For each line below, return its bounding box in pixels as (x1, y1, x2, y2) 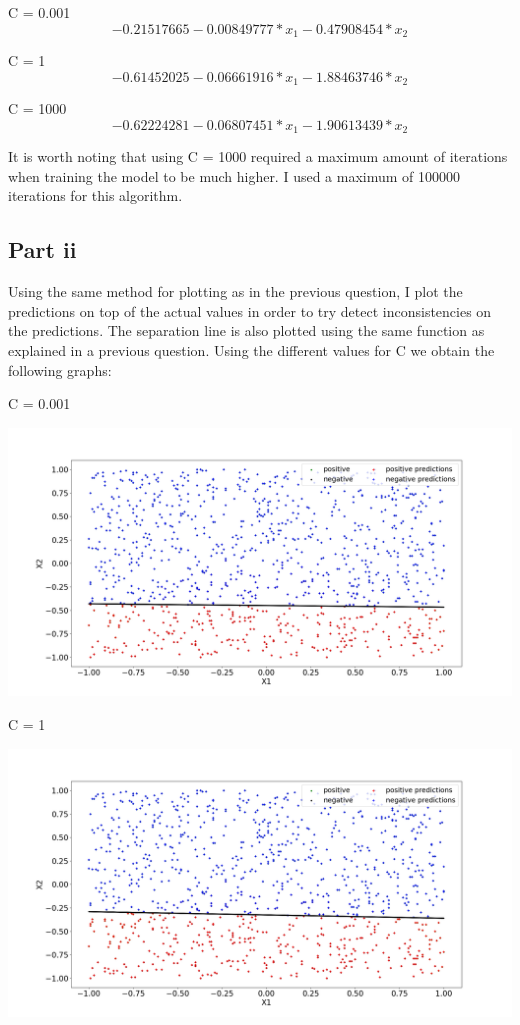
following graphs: (8, 359, 112, 380)
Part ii (8, 234, 77, 265)
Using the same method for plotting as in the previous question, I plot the (8, 281, 463, 302)
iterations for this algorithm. (8, 185, 183, 206)
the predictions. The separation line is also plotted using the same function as (8, 320, 485, 341)
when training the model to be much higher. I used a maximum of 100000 (8, 165, 461, 186)
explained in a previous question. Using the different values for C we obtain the (8, 339, 495, 360)
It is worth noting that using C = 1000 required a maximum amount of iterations (8, 146, 508, 167)
